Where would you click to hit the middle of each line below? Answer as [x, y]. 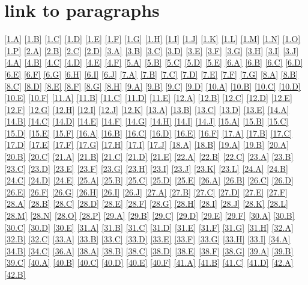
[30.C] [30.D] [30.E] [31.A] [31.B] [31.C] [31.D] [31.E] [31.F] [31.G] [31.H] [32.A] [149, 227]
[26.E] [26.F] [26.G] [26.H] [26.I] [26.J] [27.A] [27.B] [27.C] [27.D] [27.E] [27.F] [146, 192]
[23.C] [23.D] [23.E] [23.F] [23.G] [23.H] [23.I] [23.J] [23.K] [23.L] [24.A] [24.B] [146, 168]
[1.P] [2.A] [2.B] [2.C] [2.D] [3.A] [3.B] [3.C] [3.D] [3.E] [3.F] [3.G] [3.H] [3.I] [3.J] [152, 50]
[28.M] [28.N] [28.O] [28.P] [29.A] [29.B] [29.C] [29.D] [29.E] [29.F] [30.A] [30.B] [149, 216]
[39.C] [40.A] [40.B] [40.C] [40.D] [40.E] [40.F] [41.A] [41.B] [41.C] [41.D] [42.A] [149, 262]
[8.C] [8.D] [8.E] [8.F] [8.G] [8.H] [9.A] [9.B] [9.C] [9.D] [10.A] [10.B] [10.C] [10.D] [152, 86]
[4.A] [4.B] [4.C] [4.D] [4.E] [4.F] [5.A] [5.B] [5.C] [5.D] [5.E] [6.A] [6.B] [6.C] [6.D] [154, 62]
